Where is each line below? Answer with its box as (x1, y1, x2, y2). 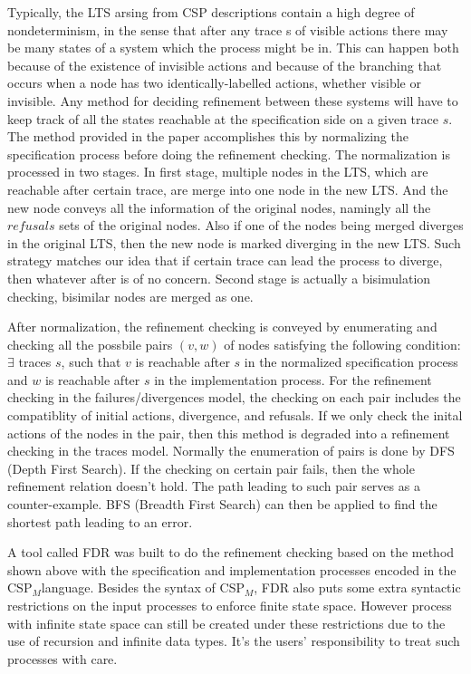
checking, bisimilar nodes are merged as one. (7, 286, 254, 305)
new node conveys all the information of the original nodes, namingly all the (7, 197, 431, 217)
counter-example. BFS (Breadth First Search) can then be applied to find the (7, 495, 437, 514)
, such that (61, 352, 121, 371)
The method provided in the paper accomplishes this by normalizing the (7, 127, 409, 146)
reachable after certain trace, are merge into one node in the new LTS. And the (7, 179, 448, 198)
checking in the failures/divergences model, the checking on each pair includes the (7, 388, 461, 407)
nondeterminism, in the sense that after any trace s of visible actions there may (7, 20, 448, 39)
